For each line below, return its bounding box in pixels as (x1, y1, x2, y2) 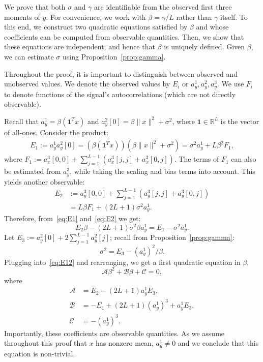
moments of (4, 11, 40, 22)
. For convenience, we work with (46, 11, 146, 22)
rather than (176, 11, 212, 22)
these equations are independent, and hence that (4, 41, 155, 52)
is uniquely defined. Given (164, 41, 245, 52)
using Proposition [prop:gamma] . (62, 51, 166, 62)
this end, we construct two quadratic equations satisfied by (4, 21, 188, 32)
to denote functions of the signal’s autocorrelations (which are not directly (4, 88, 236, 99)
